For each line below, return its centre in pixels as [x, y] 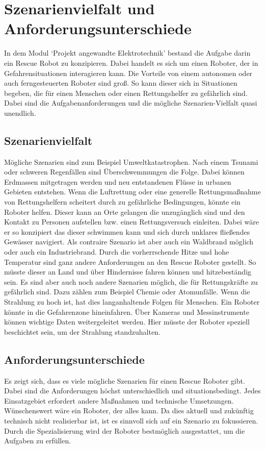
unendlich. [20, 113]
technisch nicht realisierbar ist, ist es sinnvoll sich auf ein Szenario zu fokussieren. [131, 420]
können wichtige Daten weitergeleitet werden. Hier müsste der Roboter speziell [127, 322]
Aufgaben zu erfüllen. [38, 441]
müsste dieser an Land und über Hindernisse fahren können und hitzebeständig [128, 272]
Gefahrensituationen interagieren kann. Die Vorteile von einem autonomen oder [128, 73]
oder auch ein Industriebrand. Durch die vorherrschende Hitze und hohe [117, 252]
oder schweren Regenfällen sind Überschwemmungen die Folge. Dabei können [124, 172]
